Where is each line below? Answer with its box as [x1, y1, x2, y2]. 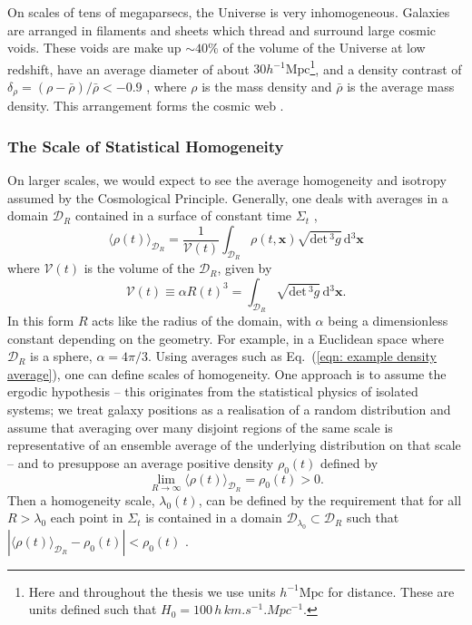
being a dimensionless [328, 311, 448, 330]
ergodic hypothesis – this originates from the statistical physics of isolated [7, 382, 418, 401]
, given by [217, 259, 272, 278]
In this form [7, 311, 74, 330]
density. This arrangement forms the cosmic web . [7, 96, 284, 115]
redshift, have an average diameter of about [7, 59, 250, 78]
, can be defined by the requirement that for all [198, 490, 462, 509]
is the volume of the [84, 259, 195, 278]
